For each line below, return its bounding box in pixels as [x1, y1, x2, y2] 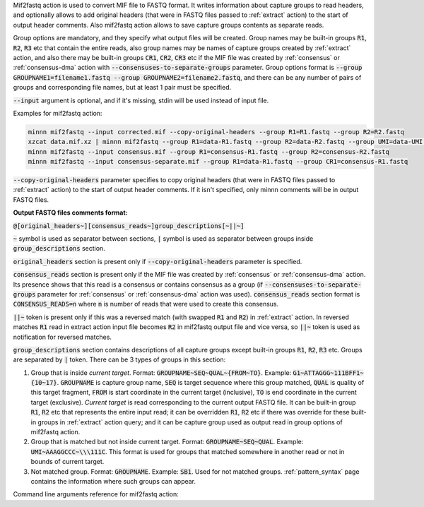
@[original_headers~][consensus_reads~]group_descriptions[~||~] [13, 222, 245, 229]
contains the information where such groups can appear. [30, 477, 196, 485]
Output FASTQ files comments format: [13, 208, 128, 217]
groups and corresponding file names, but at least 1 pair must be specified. [13, 83, 232, 92]
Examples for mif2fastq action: [13, 109, 102, 117]
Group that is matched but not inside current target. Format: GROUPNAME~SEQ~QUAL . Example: [30, 438, 304, 446]
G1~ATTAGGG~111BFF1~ [293, 369, 364, 377]
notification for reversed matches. [13, 333, 112, 341]
